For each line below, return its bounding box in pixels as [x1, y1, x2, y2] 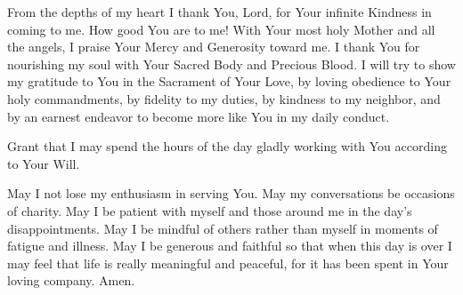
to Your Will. [7, 154, 80, 172]
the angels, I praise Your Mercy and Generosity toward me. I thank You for [7, 37, 420, 56]
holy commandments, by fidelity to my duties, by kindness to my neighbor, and [7, 89, 441, 108]
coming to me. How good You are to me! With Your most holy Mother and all [7, 20, 435, 38]
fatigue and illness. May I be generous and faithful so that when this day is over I [7, 236, 452, 255]
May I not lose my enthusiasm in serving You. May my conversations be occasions [7, 184, 455, 203]
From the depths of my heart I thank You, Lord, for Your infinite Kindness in [7, 3, 432, 20]
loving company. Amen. [7, 271, 135, 290]
